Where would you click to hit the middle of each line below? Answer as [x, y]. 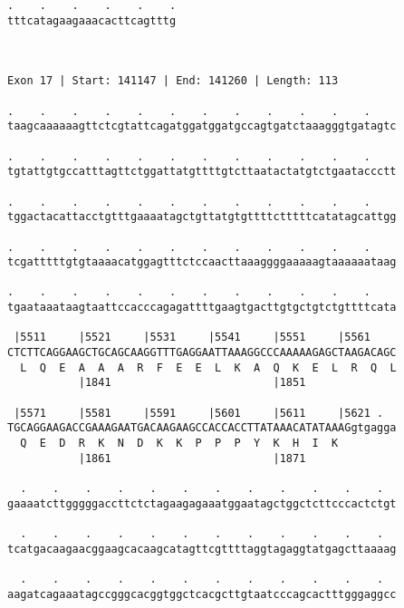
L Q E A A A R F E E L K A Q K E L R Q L [208, 367]
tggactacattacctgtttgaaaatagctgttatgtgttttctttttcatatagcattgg [202, 217]
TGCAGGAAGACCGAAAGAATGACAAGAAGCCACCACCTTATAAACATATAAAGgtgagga [202, 428]
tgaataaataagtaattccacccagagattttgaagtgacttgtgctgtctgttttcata [202, 308]
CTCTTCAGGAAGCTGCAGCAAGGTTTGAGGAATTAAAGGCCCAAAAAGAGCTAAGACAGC [202, 353]
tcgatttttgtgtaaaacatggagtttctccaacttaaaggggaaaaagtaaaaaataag [202, 262]
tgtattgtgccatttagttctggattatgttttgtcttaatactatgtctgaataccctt [202, 172]
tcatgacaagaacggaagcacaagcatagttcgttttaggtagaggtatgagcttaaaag [202, 549]
